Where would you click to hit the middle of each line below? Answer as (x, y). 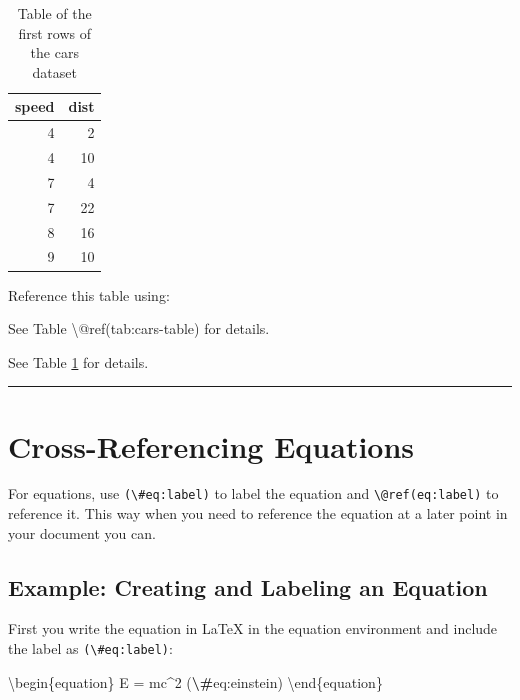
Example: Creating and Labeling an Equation (248, 586)
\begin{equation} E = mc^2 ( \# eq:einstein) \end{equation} (195, 681)
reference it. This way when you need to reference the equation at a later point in (258, 513)
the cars (54, 52)
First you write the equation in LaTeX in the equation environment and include (253, 628)
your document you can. (82, 532)
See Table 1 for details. (78, 361)
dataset (54, 71)
